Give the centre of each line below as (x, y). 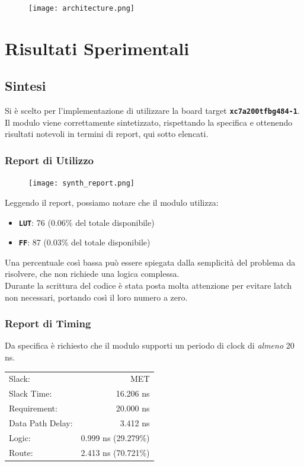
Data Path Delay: (41, 422)
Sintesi (25, 86)
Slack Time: (31, 393)
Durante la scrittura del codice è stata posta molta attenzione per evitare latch (148, 285)
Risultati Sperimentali (97, 48)
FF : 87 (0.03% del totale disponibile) (84, 242)
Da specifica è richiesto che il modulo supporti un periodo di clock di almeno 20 (150, 345)
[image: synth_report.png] (81, 183)
